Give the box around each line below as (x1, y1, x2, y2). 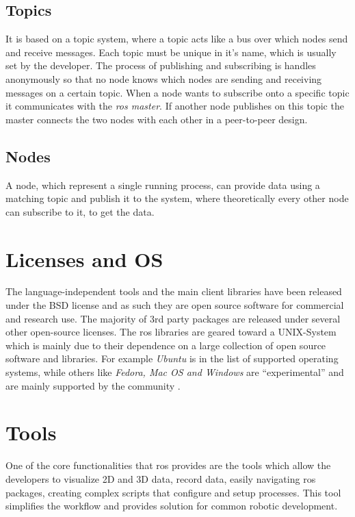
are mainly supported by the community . (5, 378, 181, 392)
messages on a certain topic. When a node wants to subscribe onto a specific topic (5, 85, 350, 99)
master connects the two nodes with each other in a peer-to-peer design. (5, 112, 308, 126)
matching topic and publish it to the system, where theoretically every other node (5, 191, 349, 205)
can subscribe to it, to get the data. (5, 204, 155, 218)
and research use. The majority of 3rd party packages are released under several (5, 311, 341, 325)
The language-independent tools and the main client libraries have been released (5, 284, 342, 299)
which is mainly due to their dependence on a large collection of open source (5, 338, 326, 352)
